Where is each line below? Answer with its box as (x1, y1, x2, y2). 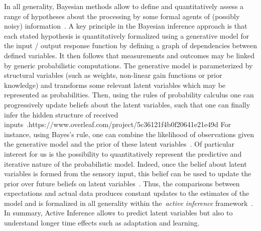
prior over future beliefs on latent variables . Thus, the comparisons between (4, 178, 240, 188)
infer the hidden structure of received (4, 109, 118, 120)
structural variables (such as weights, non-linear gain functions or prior (4, 70, 222, 80)
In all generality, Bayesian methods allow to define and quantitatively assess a (4, 1, 244, 11)
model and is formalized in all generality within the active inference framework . (4, 197, 253, 208)
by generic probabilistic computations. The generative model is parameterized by (4, 60, 253, 70)
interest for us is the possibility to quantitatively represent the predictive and (4, 148, 242, 159)
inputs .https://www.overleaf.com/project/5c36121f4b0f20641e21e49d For (4, 119, 231, 130)
